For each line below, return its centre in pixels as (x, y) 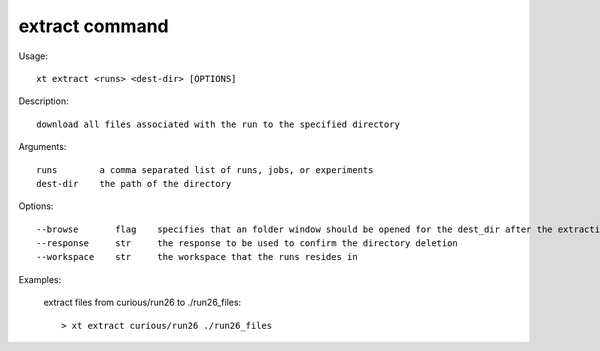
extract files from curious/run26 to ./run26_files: (142, 302)
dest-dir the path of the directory (134, 183)
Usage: (33, 56)
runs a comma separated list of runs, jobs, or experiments (205, 169)
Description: (43, 101)
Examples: (40, 279)
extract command (93, 26)
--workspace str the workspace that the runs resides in (197, 257)
